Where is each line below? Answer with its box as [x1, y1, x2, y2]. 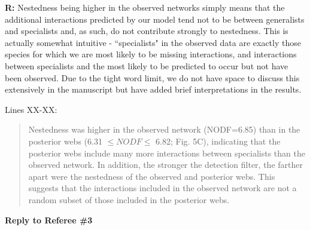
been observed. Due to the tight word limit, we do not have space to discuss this [5, 71, 300, 84]
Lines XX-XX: [5, 103, 57, 115]
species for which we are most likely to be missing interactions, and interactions [5, 48, 297, 60]
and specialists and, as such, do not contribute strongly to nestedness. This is [5, 24, 288, 37]
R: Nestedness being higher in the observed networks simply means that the [5, 1, 285, 13]
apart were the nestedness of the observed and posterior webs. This [28, 170, 275, 182]
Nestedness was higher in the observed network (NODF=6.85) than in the [28, 123, 300, 136]
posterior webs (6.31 [28, 134, 102, 147]
